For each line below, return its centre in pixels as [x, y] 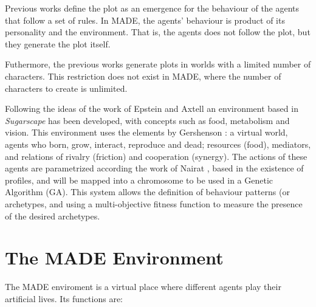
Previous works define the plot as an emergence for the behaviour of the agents [152, 8]
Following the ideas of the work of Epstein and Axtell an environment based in [152, 109]
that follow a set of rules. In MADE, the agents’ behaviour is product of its [145, 20]
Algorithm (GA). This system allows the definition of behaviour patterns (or [147, 192]
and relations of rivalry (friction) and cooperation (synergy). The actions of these [156, 156]
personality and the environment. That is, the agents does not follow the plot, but [158, 32]
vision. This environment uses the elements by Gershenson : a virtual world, [146, 132]
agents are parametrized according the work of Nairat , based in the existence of [154, 168]
